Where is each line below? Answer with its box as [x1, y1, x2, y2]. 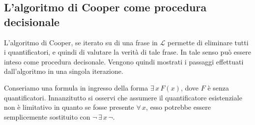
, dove [180, 82, 199, 93]
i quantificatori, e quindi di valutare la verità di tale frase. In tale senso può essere [4, 47, 252, 57]
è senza [207, 82, 229, 93]
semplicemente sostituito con [4, 111, 90, 122]
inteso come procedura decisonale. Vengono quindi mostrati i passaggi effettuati [4, 56, 244, 66]
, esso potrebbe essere [146, 102, 211, 112]
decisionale [4, 14, 60, 29]
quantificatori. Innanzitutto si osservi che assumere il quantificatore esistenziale [4, 92, 242, 102]
